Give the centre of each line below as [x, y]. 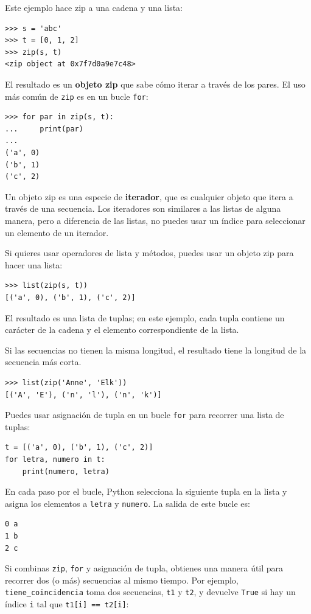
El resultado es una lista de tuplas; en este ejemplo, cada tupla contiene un [145, 317]
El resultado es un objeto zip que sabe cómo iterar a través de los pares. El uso [155, 84]
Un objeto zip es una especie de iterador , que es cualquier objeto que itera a [149, 196]
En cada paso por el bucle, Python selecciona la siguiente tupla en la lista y [146, 491]
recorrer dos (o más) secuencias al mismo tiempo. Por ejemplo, [122, 580]
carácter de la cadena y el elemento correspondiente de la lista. [122, 330]
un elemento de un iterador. [57, 232]
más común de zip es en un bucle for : [77, 96]
